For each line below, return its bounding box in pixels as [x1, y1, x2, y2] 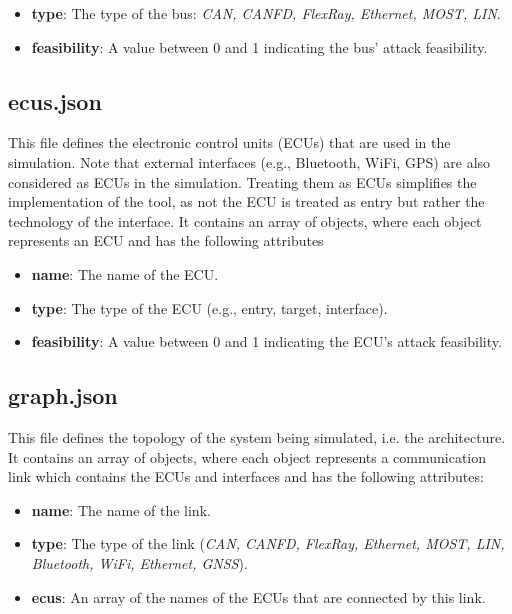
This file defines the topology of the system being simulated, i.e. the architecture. [8, 426, 506, 447]
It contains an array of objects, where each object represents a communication [8, 446, 487, 467]
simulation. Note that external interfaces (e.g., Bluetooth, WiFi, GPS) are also [8, 151, 491, 172]
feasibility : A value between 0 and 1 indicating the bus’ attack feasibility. [31, 36, 488, 57]
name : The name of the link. [31, 499, 211, 520]
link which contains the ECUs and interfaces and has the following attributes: [8, 466, 484, 487]
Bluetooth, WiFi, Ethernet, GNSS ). [31, 552, 248, 573]
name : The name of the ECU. [31, 263, 219, 284]
